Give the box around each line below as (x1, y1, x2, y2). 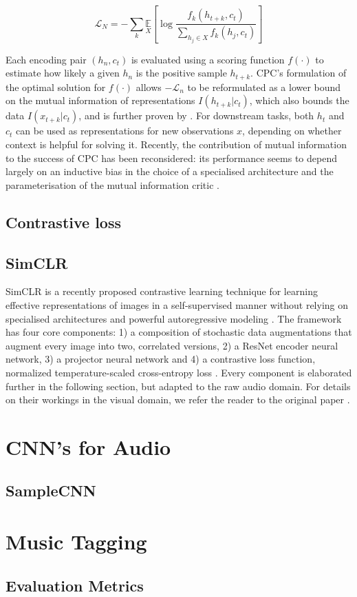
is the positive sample (136, 65, 227, 80)
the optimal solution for (6, 79, 106, 94)
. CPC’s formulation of (250, 65, 347, 80)
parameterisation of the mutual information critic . (6, 177, 219, 192)
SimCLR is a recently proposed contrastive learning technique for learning (6, 284, 318, 298)
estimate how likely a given (6, 65, 120, 80)
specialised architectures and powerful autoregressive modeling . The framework (6, 311, 342, 325)
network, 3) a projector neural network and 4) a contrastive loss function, (6, 352, 316, 366)
